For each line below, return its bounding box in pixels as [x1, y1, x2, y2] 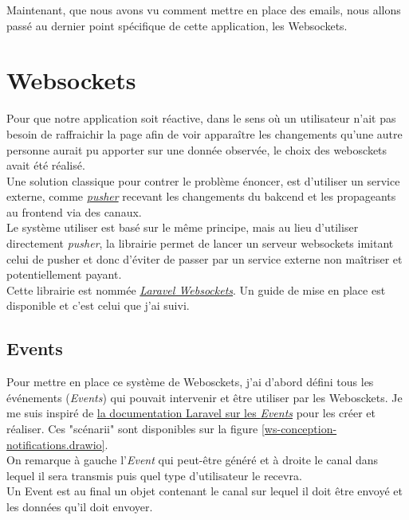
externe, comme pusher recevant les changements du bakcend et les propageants [6, 188, 396, 205]
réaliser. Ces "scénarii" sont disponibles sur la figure [6, 420, 258, 437]
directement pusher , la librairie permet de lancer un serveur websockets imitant [6, 235, 394, 252]
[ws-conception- [261, 420, 337, 437]
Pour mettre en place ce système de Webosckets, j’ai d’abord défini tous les [6, 373, 374, 390]
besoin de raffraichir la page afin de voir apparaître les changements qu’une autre [6, 125, 403, 142]
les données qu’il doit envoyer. [6, 498, 153, 514]
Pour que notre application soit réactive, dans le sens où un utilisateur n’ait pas [6, 110, 396, 127]
